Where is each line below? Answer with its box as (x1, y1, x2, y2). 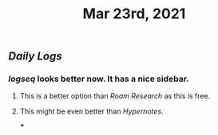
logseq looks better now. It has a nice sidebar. (8, 73, 189, 84)
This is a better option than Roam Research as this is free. (19, 91, 211, 101)
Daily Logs (8, 49, 62, 64)
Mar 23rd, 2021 (82, 5, 186, 23)
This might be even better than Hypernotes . (19, 106, 164, 116)
